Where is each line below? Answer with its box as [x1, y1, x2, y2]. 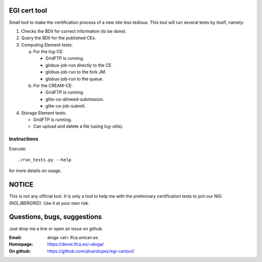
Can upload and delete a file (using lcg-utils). [33, 123, 124, 129]
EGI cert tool [9, 6, 47, 15]
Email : [9, 234, 22, 240]
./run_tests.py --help [17, 157, 72, 162]
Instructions [9, 136, 39, 142]
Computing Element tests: [21, 42, 73, 48]
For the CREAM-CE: [33, 83, 73, 88]
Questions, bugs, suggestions [9, 213, 102, 221]
